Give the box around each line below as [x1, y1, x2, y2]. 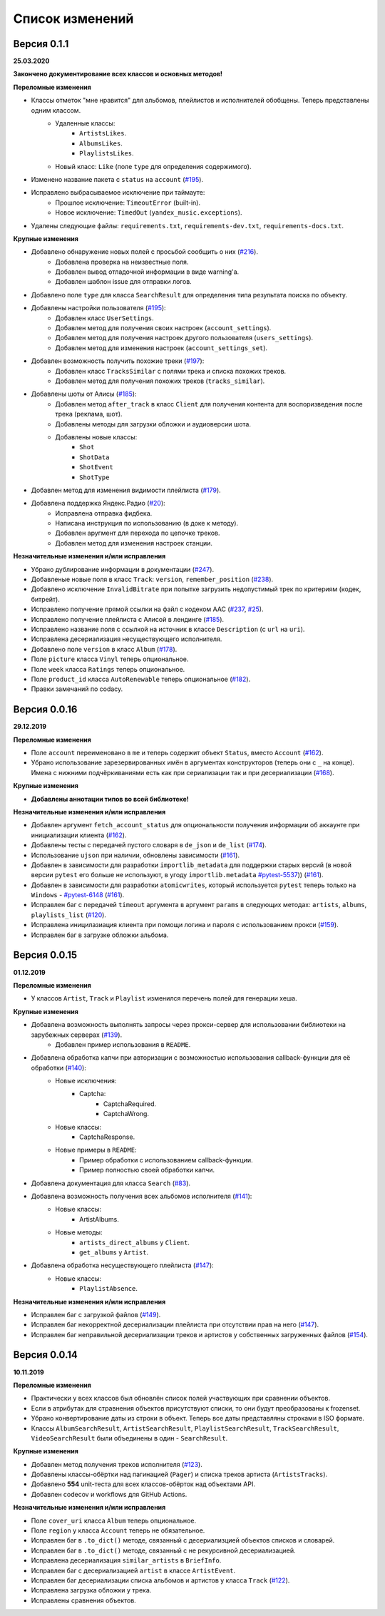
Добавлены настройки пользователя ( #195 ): [31, 304, 167, 312]
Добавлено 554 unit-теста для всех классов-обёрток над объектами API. [31, 1480, 256, 1488]
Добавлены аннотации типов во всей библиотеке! [31, 794, 189, 803]
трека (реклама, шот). [55, 410, 123, 419]
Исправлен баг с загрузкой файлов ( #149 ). [31, 1310, 161, 1319]
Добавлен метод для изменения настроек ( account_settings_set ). [55, 343, 267, 352]
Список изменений [13, 11, 134, 26]
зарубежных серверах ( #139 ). [31, 1031, 123, 1039]
